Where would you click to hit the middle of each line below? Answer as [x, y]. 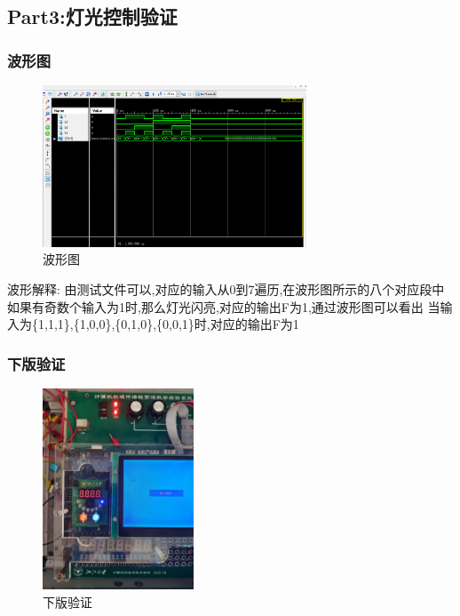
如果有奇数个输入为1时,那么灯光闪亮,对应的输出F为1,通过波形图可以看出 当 [224, 306]
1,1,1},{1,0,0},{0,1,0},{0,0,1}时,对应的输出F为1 [168, 324]
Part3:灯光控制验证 [92, 16]
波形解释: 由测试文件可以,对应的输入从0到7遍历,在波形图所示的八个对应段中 [226, 288]
